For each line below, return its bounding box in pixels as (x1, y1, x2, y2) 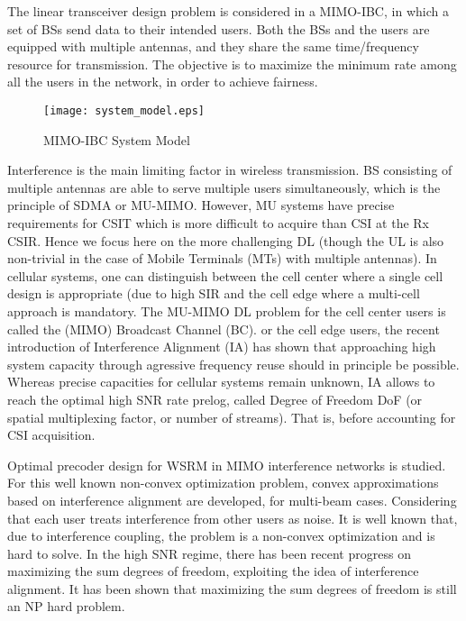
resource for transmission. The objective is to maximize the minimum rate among (7, 54, 457, 73)
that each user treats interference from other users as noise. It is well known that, (7, 508, 458, 527)
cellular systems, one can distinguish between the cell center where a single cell (7, 266, 443, 285)
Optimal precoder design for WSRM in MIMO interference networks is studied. (7, 455, 446, 474)
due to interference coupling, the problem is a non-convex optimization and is (7, 526, 435, 545)
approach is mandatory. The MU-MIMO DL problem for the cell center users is (7, 301, 446, 320)
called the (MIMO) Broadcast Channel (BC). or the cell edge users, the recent (7, 319, 440, 338)
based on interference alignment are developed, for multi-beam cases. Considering (7, 490, 457, 509)
